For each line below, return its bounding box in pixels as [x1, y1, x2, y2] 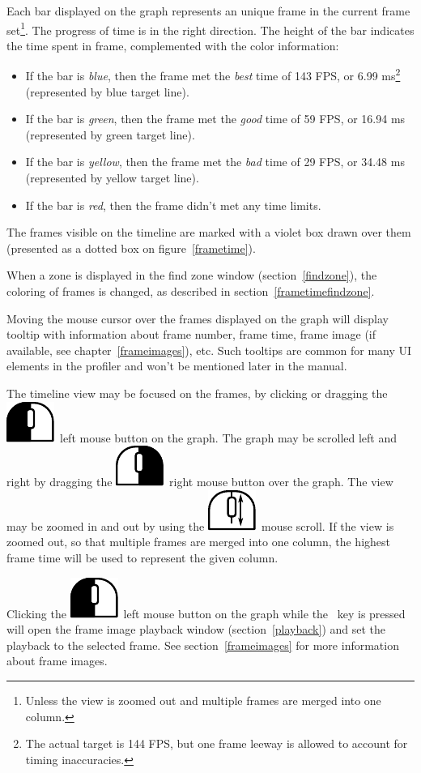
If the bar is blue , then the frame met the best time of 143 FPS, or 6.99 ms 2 [25, 65, 401, 84]
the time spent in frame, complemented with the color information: [6, 36, 339, 53]
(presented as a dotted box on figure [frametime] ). [6, 239, 256, 256]
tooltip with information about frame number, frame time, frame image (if [6, 326, 376, 343]
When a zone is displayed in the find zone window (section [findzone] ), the [6, 267, 377, 284]
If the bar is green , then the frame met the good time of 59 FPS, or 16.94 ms [25, 110, 406, 127]
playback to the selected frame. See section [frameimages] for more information [6, 636, 399, 653]
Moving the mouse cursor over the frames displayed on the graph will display [6, 310, 389, 327]
